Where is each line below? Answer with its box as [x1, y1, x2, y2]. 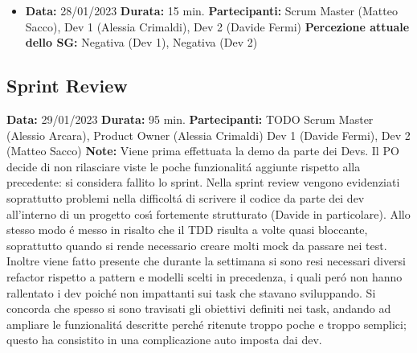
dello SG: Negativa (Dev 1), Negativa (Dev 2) [25, 34, 258, 51]
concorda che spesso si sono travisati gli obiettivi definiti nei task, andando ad [6, 300, 391, 317]
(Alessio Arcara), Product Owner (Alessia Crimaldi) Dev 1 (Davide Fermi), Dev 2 [6, 126, 411, 143]
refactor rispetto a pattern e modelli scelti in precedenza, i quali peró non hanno [6, 268, 403, 285]
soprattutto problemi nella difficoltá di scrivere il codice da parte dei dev [6, 189, 365, 206]
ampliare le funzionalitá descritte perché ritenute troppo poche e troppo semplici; [6, 315, 407, 332]
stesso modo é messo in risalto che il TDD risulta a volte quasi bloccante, [6, 221, 368, 238]
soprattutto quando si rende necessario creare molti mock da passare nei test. [6, 236, 387, 253]
